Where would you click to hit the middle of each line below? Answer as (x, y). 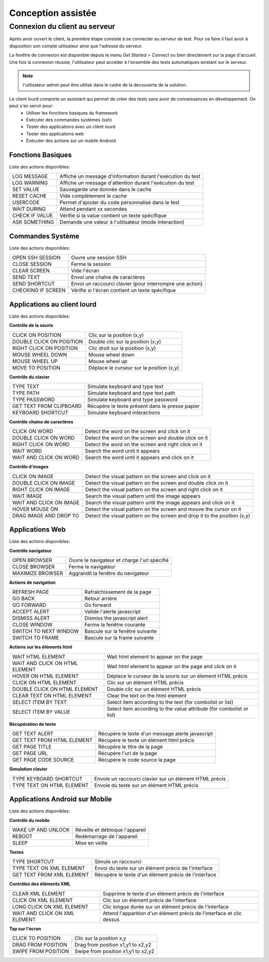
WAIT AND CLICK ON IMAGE (46, 502)
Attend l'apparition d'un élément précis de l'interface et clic (172, 913)
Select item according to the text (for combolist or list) (170, 702)
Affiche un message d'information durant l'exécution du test (130, 176)
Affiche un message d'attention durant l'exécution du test (127, 183)
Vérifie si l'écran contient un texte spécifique (124, 290)
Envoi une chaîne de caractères (108, 277)
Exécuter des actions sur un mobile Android (71, 141)
